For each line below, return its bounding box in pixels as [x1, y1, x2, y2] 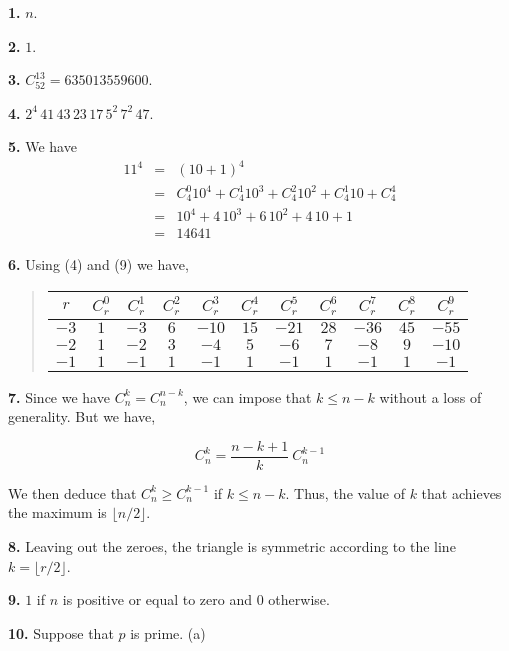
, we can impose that [183, 386, 312, 407]
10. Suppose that [8, 622, 114, 643]
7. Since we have [8, 386, 110, 407]
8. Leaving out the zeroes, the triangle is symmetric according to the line [8, 536, 456, 557]
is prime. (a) [130, 622, 206, 643]
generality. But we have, [8, 406, 156, 427]
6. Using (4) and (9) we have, [8, 254, 189, 275]
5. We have [8, 136, 77, 157]
